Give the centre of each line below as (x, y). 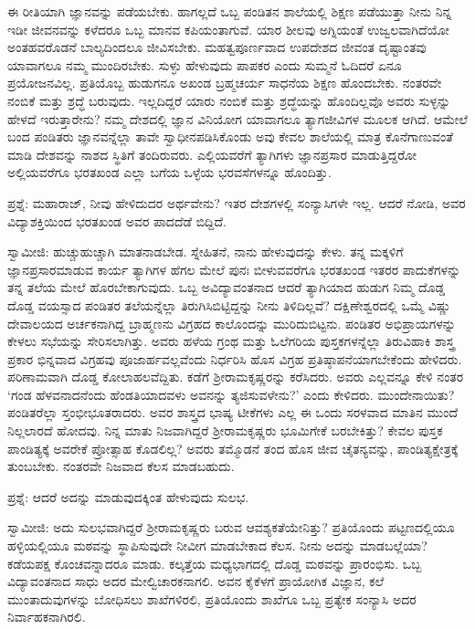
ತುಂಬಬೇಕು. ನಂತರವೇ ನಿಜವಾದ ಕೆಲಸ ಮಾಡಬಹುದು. (121, 466)
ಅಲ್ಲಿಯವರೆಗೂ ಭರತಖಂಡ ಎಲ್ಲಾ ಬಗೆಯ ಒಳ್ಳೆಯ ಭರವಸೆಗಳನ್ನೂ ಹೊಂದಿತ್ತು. (169, 172)
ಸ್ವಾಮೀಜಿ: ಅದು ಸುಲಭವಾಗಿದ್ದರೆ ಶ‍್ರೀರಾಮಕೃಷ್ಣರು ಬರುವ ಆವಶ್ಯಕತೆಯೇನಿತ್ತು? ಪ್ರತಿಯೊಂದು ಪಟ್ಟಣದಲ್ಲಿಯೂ (231, 527)
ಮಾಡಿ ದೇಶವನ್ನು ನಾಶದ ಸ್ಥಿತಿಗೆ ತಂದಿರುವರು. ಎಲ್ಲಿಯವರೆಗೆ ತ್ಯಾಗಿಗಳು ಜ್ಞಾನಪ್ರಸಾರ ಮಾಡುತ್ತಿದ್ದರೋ (212, 154)
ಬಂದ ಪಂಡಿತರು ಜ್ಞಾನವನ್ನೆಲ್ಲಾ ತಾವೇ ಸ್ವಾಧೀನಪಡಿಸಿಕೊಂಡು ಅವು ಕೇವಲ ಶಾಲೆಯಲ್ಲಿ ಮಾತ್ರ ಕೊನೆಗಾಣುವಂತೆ (231, 136)
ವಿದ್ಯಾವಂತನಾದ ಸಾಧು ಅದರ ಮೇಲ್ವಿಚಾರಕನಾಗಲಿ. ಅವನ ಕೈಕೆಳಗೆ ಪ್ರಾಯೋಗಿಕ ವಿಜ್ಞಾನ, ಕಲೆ (196, 581)
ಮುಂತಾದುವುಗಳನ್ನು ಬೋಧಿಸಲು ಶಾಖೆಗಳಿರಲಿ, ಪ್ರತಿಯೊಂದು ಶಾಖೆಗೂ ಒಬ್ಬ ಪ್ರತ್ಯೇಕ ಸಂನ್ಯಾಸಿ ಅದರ (212, 598)
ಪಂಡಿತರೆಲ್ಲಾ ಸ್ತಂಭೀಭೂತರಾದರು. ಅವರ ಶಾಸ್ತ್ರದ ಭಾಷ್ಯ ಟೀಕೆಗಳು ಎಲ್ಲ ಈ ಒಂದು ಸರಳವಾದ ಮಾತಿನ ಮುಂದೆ (233, 412)
